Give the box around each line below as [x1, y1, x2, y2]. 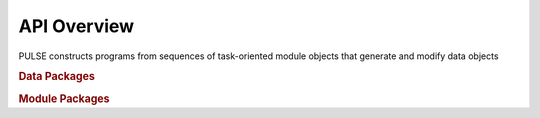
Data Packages [18, 70, 95, 84]
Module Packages [18, 91, 110, 105]
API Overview [18, 15, 135, 37]
